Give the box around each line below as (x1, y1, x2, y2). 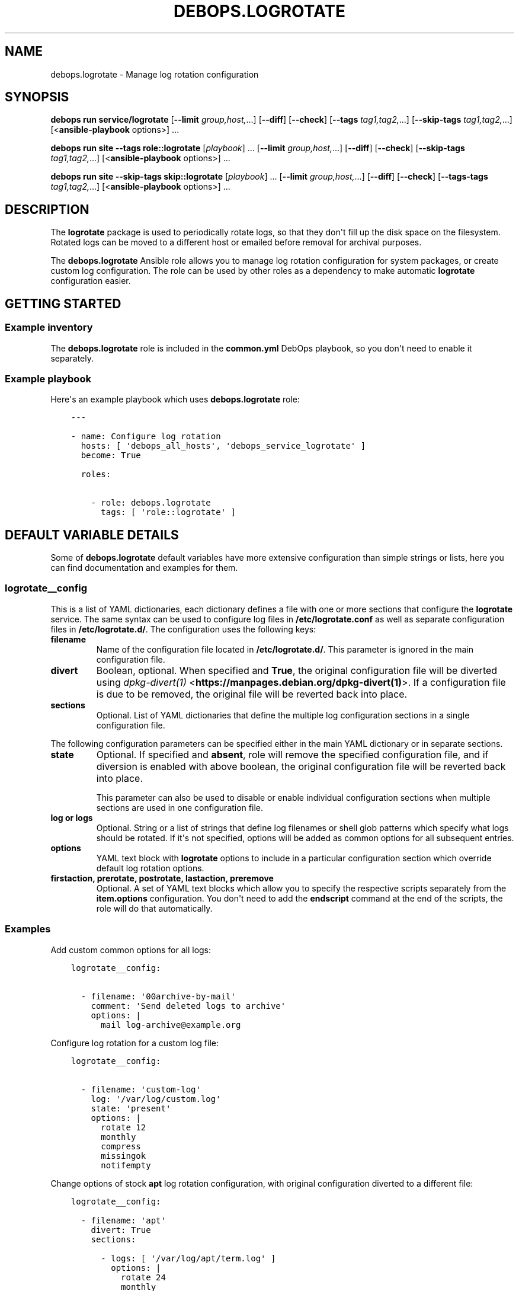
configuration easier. (50, 276, 131, 286)
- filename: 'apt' (81, 1215, 166, 1225)
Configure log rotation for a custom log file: (50, 1037, 219, 1048)
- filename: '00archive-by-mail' (81, 991, 236, 1001)
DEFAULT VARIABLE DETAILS (5, 527, 179, 542)
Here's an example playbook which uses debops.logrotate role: (50, 394, 300, 405)
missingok (101, 1151, 146, 1161)
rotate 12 (101, 1122, 146, 1132)
